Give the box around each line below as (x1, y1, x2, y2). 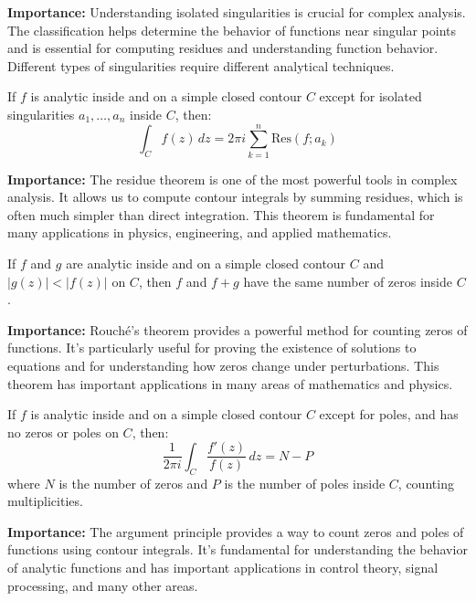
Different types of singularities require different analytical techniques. (7, 56, 395, 75)
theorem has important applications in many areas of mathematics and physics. (7, 374, 453, 393)
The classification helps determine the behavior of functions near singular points (7, 20, 457, 39)
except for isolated (319, 87, 422, 106)
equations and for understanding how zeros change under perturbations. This (7, 356, 439, 375)
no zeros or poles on (7, 422, 119, 441)
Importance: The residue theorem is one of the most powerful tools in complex (7, 169, 458, 188)
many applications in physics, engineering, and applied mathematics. (7, 223, 392, 242)
